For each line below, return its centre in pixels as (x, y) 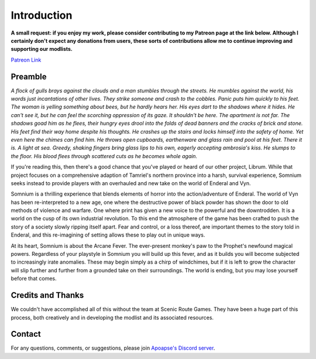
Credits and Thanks (47, 295)
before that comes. (34, 279)
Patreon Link (26, 60)
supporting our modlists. (42, 49)
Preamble (29, 76)
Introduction (42, 15)
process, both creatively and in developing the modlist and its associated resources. (112, 317)
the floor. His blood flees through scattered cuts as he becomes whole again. (104, 156)
